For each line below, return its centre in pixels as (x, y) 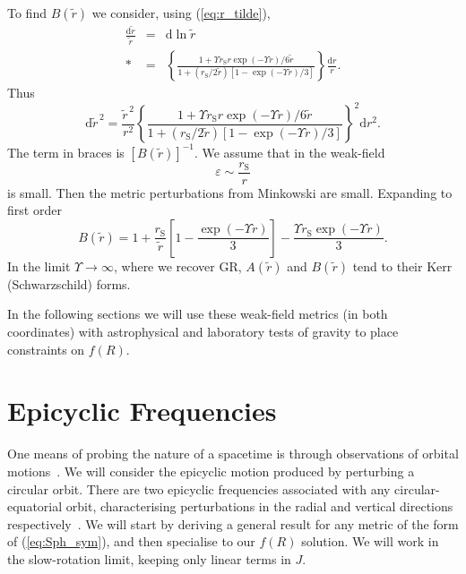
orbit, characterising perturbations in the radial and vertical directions (259, 506)
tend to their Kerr (402, 266)
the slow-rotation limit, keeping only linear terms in (149, 558)
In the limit (39, 266)
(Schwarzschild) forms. (69, 283)
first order (35, 210)
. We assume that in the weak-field (289, 152)
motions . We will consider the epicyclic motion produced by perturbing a (211, 471)
